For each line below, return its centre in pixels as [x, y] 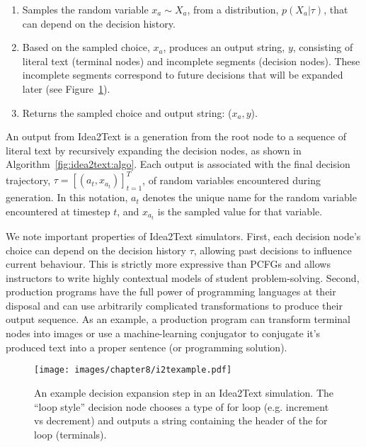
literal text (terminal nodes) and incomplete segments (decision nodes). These [191, 61]
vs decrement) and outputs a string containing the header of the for [181, 420]
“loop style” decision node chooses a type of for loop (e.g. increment [182, 406]
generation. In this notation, [67, 197]
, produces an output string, [224, 47]
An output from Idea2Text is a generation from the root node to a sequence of [176, 136]
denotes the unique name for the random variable [250, 197]
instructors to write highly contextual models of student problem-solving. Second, [183, 277]
